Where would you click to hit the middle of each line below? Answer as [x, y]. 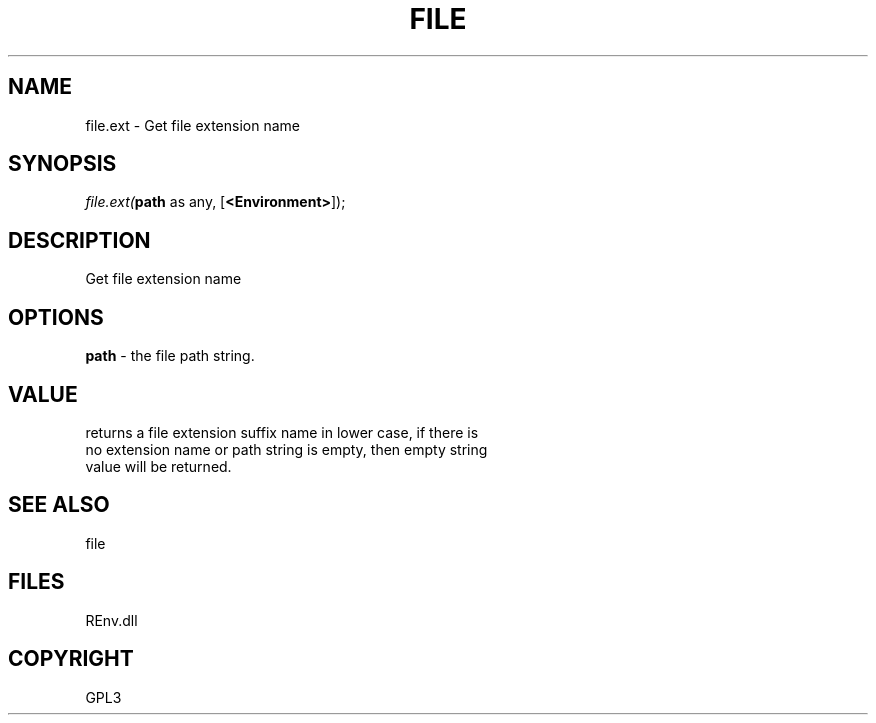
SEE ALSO [59, 505]
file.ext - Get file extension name [192, 125]
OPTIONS [56, 317]
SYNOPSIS [62, 164]
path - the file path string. [170, 356]
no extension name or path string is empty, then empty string [286, 449]
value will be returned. [158, 466]
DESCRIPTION [79, 240]
